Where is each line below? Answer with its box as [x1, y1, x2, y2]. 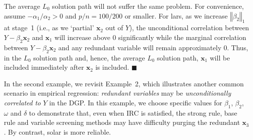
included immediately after [4, 62, 84, 72]
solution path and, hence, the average [33, 52, 145, 62]
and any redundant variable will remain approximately [58, 42, 222, 52]
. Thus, [227, 42, 248, 52]
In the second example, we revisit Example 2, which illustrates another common [4, 78, 244, 88]
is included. [95, 62, 129, 72]
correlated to [4, 97, 41, 107]
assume [4, 10, 25, 20]
